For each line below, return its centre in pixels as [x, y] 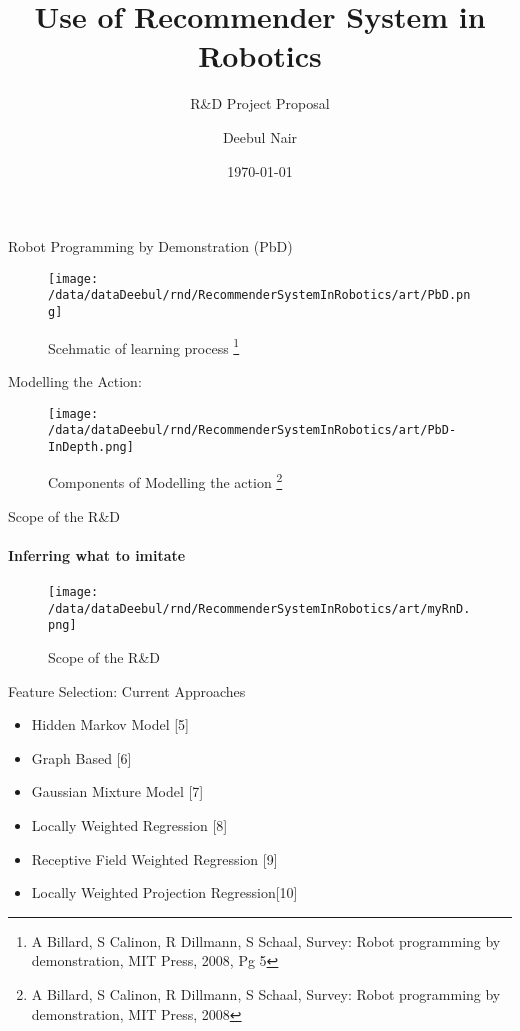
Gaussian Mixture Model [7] [117, 791]
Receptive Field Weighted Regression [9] [154, 858]
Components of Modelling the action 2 [165, 481]
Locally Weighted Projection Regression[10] [164, 892]
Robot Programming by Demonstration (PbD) [150, 246]
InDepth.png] [91, 446]
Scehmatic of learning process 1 [144, 346]
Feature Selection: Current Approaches [127, 690]
